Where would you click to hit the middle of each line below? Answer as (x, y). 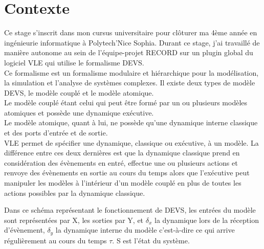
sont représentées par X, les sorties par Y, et (74, 220)
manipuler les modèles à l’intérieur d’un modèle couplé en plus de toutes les (123, 183)
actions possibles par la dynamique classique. (75, 193)
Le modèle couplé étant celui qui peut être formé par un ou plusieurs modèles (126, 103)
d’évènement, (25, 230)
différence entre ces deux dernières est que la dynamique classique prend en (122, 153)
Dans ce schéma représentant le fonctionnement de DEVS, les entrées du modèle (130, 210)
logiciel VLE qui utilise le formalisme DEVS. (74, 62)
